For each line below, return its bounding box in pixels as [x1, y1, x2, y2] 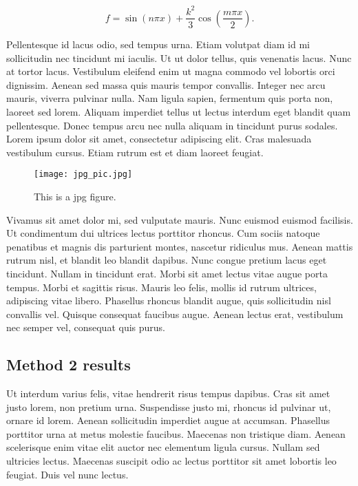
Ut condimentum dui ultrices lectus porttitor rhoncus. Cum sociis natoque [6, 226, 320, 240]
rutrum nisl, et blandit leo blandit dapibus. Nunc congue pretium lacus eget [6, 253, 327, 267]
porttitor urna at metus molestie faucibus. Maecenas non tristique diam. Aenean [6, 426, 346, 441]
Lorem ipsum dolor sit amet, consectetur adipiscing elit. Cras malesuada [6, 131, 312, 146]
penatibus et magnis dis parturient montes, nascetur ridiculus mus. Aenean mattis [6, 239, 353, 253]
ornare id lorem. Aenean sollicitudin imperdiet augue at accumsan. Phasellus [6, 413, 330, 427]
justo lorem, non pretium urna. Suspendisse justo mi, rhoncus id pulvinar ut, [6, 399, 331, 414]
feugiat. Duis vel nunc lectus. [6, 467, 129, 481]
